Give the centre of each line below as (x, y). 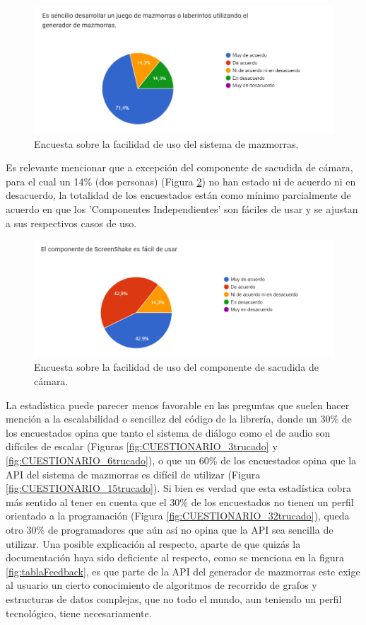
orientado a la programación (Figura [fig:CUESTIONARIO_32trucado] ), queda (178, 516)
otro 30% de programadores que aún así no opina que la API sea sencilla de (170, 529)
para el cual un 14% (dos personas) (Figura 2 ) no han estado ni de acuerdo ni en (181, 181)
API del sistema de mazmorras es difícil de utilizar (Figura (133, 474)
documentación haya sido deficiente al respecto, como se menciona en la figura (175, 557)
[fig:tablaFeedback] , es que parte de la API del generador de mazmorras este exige (183, 571)
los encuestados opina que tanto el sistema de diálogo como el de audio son (168, 432)
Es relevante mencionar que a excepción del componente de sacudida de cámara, (179, 167)
